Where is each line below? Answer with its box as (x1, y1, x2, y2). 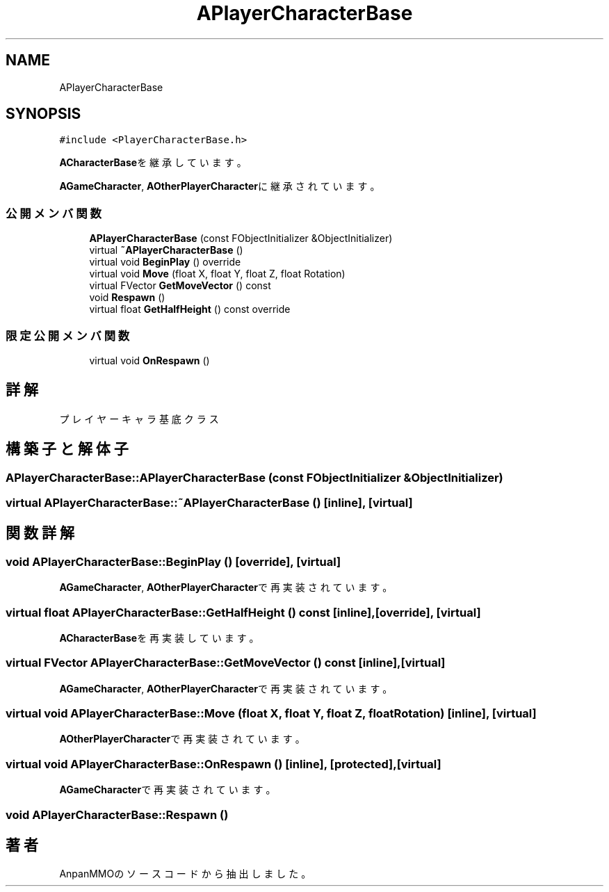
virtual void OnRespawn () (89, 354, 210, 366)
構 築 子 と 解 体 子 (6, 440, 129, 458)
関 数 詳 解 (6, 524, 74, 542)
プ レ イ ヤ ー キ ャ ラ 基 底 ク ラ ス (59, 412, 219, 425)
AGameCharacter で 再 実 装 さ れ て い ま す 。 (59, 784, 276, 796)
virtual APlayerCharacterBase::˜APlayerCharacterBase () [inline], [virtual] (6, 496, 413, 510)
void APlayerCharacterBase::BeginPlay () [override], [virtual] (6, 554, 341, 569)
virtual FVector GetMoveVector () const (89, 279, 271, 292)
